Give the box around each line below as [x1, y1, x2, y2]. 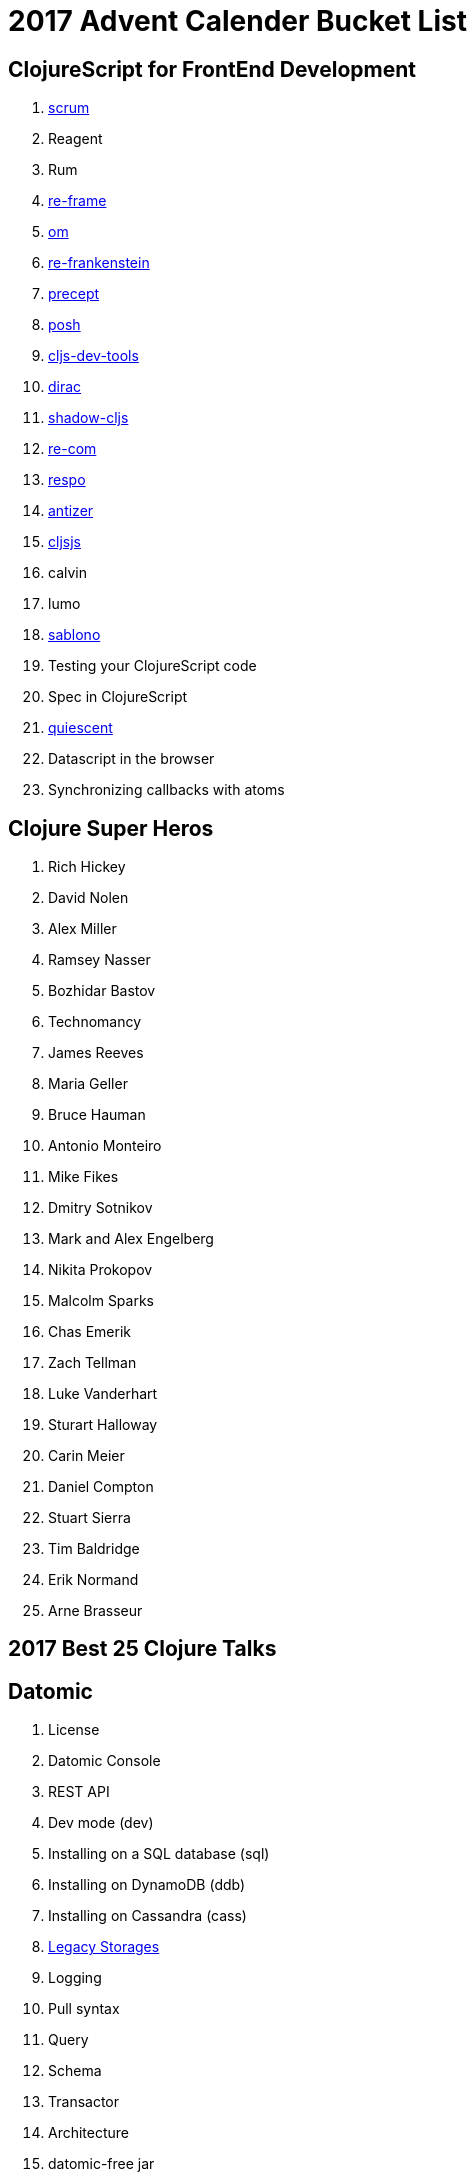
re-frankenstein [48, 254, 150, 272]
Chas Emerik [48, 1323, 132, 1341]
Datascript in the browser [48, 750, 215, 768]
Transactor [48, 2093, 120, 2111]
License [48, 1721, 100, 1739]
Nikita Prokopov [48, 1261, 153, 1279]
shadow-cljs [48, 409, 129, 427]
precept [48, 285, 100, 303]
